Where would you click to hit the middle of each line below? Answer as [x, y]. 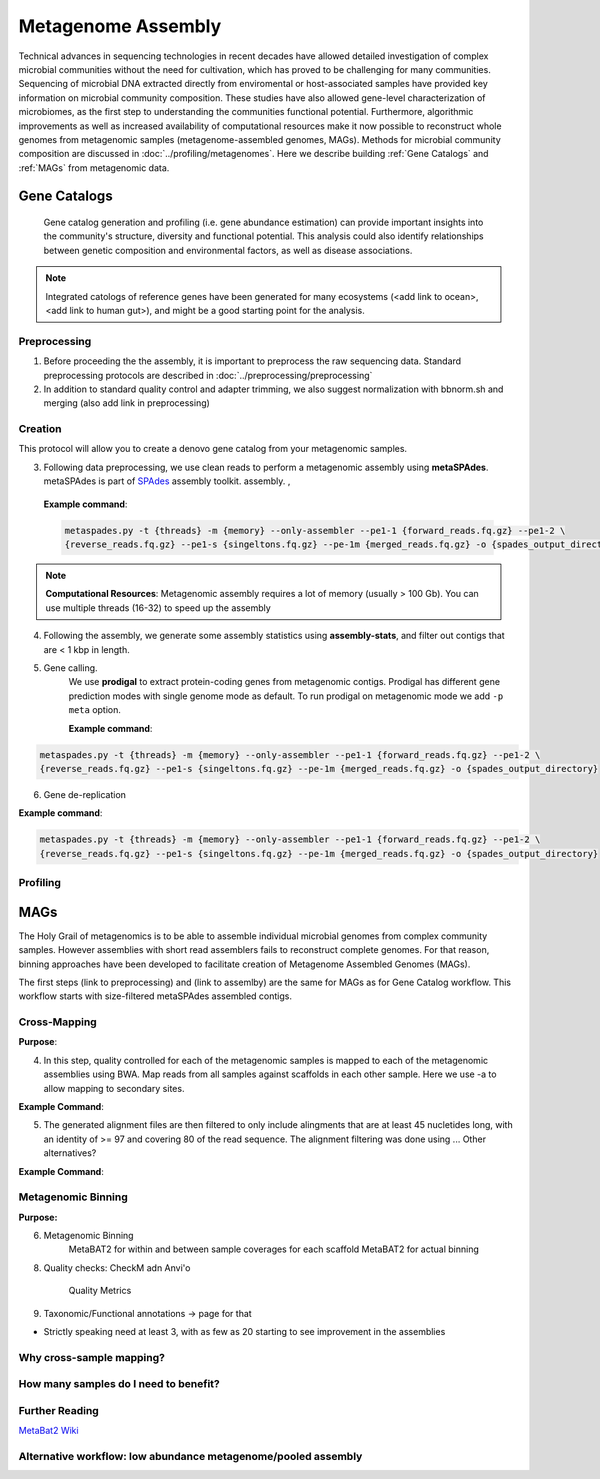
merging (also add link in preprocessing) [126, 403]
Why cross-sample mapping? [91, 1357]
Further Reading [58, 1410]
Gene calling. [71, 667]
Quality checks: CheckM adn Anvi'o [117, 1267]
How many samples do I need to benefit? [119, 1384]
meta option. [95, 710]
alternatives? [70, 1153]
